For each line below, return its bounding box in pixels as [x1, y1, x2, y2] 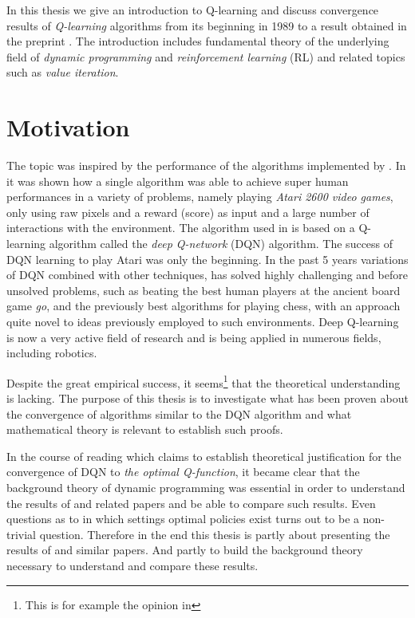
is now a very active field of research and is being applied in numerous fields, [6, 329, 381, 345]
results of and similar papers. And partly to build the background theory [6, 541, 363, 558]
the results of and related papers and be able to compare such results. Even [6, 494, 376, 511]
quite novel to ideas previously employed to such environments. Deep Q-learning [6, 313, 399, 330]
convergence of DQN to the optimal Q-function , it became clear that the [6, 463, 360, 480]
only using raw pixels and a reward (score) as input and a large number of [6, 203, 370, 220]
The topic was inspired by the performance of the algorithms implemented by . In [6, 157, 406, 174]
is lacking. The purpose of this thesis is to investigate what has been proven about [6, 390, 409, 407]
